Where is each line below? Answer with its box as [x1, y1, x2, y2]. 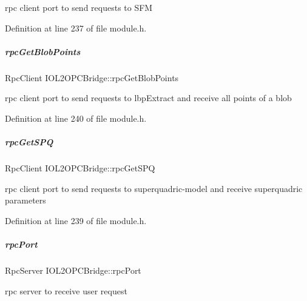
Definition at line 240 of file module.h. [5, 111, 147, 124]
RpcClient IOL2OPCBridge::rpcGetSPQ [5, 162, 155, 174]
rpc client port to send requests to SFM [5, 1, 153, 13]
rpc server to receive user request [5, 284, 127, 297]
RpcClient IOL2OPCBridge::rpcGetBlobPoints [5, 71, 179, 84]
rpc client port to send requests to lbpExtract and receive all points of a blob [5, 91, 292, 104]
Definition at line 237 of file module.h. [5, 21, 147, 34]
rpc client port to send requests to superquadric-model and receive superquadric [5, 182, 303, 194]
